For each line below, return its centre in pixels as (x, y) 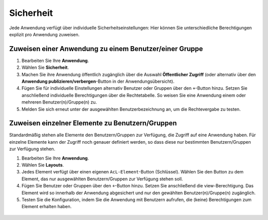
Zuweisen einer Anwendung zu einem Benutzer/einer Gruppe (106, 49)
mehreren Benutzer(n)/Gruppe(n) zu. (59, 102)
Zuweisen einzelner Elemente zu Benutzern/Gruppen (93, 123)
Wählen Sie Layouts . (43, 165)
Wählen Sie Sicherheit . (45, 67)
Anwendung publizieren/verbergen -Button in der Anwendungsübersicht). (98, 81)
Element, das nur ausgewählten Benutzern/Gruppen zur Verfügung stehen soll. (102, 179)
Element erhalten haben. (47, 207)
